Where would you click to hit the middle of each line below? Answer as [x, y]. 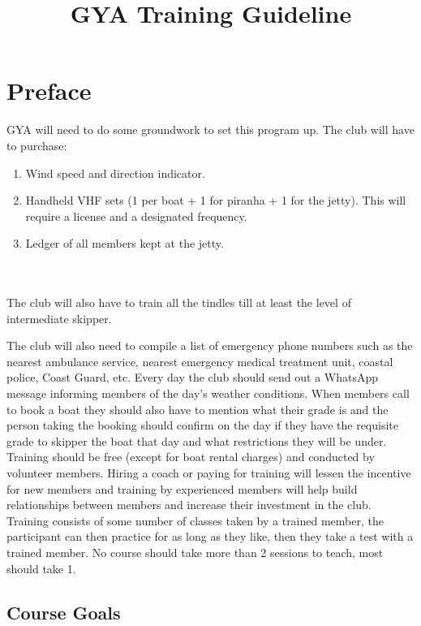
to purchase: [37, 145]
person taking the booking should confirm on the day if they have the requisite [202, 425]
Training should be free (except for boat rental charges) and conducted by [191, 457]
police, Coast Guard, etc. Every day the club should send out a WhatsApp [193, 377]
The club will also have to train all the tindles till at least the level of [179, 302]
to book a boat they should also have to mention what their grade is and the [198, 409]
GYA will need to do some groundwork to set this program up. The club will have [210, 130]
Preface [49, 91]
